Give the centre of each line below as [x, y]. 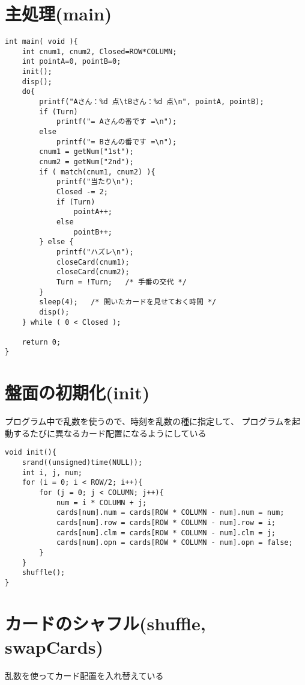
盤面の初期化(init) [77, 392]
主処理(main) [59, 14]
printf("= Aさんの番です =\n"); [116, 122]
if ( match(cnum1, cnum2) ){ [97, 172]
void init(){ [31, 453]
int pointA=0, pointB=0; [71, 62]
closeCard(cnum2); [93, 272]
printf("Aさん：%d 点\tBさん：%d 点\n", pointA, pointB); [152, 102]
